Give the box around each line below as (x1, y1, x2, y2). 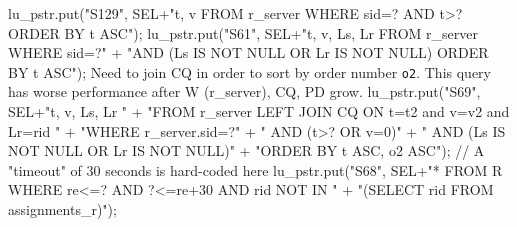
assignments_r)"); (8, 199, 117, 219)
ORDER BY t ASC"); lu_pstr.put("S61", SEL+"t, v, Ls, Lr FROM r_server (8, 22, 478, 43)
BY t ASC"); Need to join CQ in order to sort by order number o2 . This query (8, 61, 491, 82)
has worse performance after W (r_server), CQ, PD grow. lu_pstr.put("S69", (8, 81, 481, 102)
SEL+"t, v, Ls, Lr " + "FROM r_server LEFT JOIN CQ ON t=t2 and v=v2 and (8, 101, 510, 122)
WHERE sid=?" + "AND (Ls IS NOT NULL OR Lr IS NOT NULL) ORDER (8, 42, 489, 63)
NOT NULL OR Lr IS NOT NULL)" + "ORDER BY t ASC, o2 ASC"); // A (8, 140, 485, 161)
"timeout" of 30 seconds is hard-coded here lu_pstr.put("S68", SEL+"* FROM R (8, 159, 503, 180)
